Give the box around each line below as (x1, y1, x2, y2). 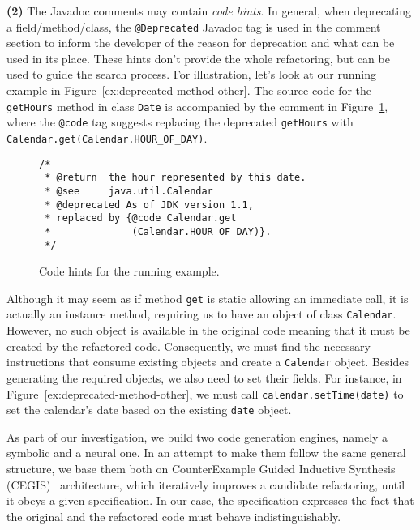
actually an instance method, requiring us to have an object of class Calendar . (6, 306, 396, 323)
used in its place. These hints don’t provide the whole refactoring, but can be (6, 49, 390, 66)
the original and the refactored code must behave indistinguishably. (6, 507, 341, 524)
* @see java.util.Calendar (45, 185, 213, 197)
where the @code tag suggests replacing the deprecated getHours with (6, 113, 354, 130)
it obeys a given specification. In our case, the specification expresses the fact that (6, 492, 414, 509)
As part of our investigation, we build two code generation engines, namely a (6, 428, 388, 445)
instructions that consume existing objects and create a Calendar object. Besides (6, 353, 409, 370)
